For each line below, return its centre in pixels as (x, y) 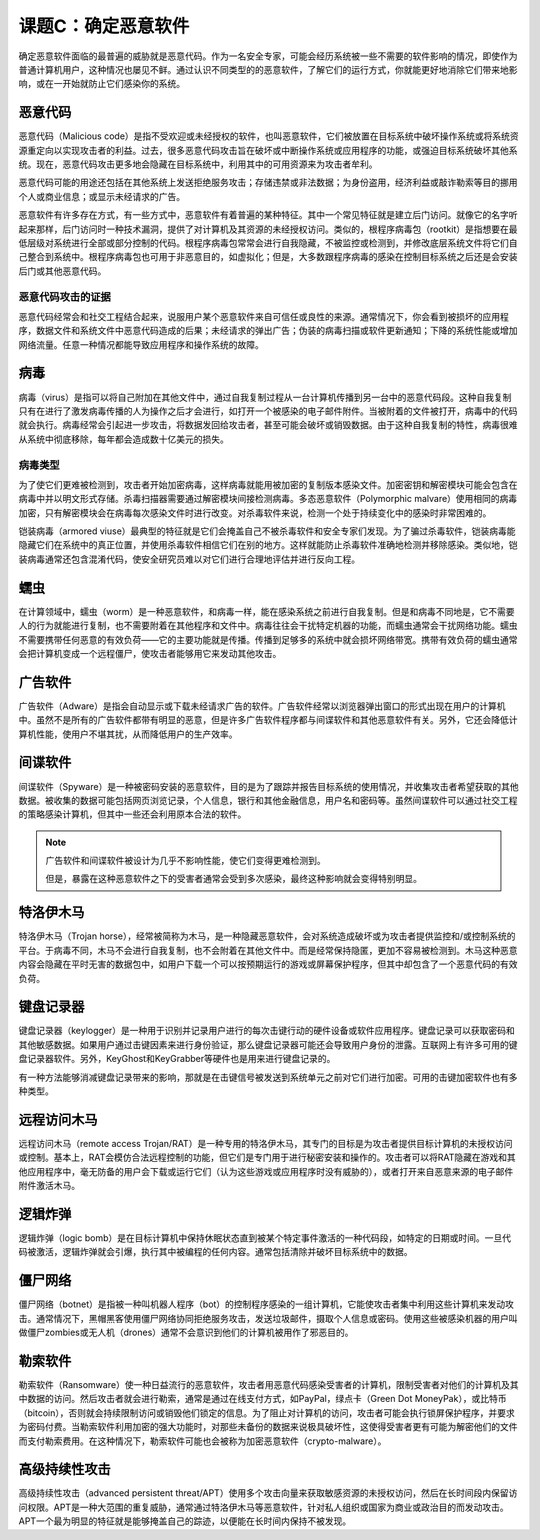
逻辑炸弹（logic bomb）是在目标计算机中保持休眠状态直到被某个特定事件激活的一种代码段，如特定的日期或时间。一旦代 (265, 1238)
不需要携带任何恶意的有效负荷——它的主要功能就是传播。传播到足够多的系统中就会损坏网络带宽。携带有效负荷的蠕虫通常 (268, 639)
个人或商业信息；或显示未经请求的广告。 (101, 196)
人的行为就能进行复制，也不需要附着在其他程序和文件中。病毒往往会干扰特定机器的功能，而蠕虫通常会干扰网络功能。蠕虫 (268, 626)
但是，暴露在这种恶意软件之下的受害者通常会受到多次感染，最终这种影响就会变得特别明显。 (233, 879)
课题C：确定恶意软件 (104, 26)
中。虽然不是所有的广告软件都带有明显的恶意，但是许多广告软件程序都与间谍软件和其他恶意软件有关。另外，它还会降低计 (268, 720)
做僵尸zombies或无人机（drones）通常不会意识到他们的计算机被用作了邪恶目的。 (186, 1332)
